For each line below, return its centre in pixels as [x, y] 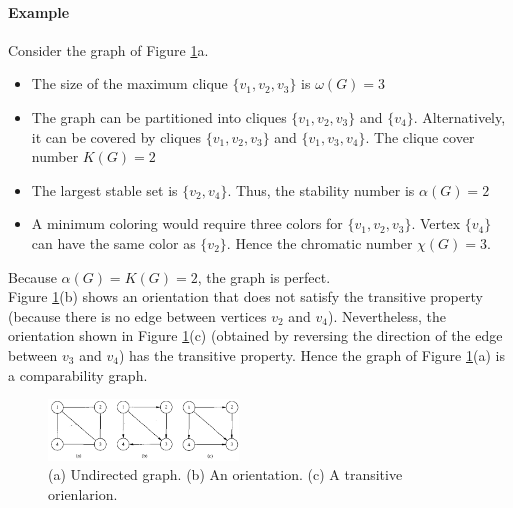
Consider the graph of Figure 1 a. [108, 49]
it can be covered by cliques [116, 136]
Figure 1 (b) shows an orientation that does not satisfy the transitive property [245, 296]
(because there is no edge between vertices [137, 315]
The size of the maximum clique [129, 83]
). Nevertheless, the [387, 315]
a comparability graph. [78, 374]
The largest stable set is [104, 189]
